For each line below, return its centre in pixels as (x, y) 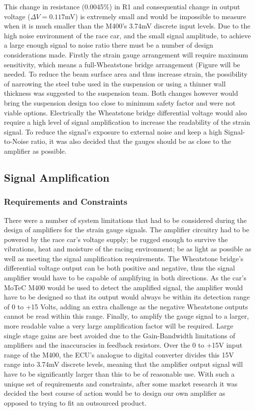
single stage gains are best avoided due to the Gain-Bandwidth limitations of (120, 335)
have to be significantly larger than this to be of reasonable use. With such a (119, 374)
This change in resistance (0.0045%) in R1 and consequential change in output (122, 6)
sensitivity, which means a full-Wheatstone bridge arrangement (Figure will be (122, 64)
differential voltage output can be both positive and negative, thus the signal (120, 268)
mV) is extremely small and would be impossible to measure (156, 16)
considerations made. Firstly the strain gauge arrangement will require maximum (126, 54)
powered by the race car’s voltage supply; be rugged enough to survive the (116, 239)
